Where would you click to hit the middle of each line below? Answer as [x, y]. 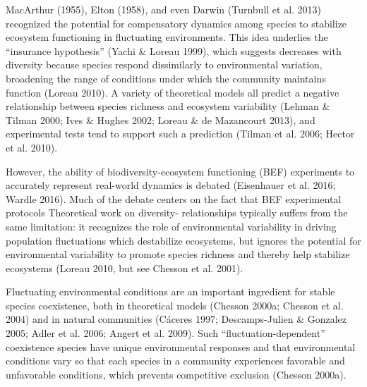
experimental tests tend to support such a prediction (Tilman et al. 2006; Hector [180, 134]
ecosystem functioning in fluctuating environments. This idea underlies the [167, 37]
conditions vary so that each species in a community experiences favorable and [175, 361]
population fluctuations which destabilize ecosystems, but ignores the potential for [183, 240]
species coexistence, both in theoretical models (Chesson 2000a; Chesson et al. [175, 305]
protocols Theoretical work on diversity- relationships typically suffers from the [177, 213]
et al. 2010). [32, 147]
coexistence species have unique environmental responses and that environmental [181, 346]
